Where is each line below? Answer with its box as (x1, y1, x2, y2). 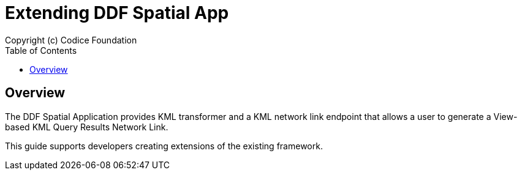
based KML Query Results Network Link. (5, 121, 168, 132)
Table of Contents (5, 45, 77, 56)
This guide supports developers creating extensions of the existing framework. (5, 140, 323, 151)
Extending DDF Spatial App (5, 2, 229, 23)
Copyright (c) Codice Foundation (5, 34, 137, 45)
